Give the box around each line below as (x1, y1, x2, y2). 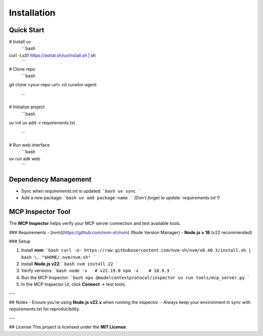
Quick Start (9, 26, 44, 34)
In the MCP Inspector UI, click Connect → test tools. (21, 281, 126, 287)
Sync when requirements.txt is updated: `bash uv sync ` (21, 188, 141, 194)
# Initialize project (9, 104, 45, 110)
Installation (9, 7, 56, 18)
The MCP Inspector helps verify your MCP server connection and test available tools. (9, 220, 181, 226)
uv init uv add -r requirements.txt (9, 119, 75, 125)
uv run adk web (9, 156, 40, 161)
